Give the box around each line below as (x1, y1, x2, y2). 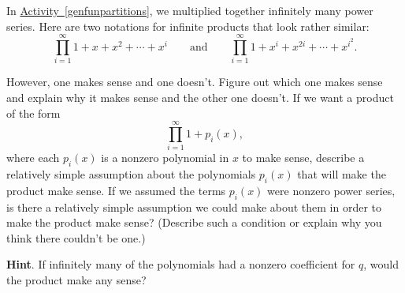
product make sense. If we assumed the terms (6, 182, 226, 198)
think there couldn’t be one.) (6, 229, 146, 246)
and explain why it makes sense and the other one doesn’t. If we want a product (6, 88, 394, 105)
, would (363, 256, 399, 272)
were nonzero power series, (267, 182, 396, 198)
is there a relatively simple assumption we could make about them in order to (6, 198, 382, 215)
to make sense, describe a (242, 149, 365, 166)
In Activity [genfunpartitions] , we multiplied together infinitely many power (6, 2, 373, 18)
